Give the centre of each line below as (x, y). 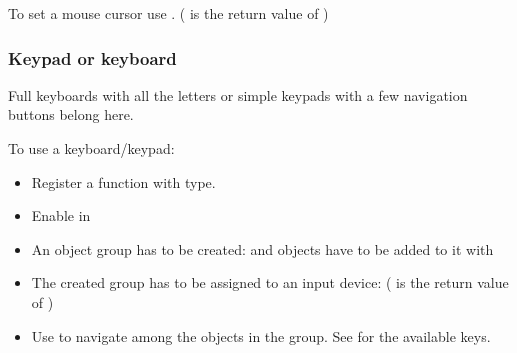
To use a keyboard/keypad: (91, 148)
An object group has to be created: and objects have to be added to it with (262, 248)
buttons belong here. (71, 114)
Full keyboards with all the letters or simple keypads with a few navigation (238, 94)
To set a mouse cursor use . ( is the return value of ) (168, 13)
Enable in (61, 215)
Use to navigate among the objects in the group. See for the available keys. (261, 335)
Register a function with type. (123, 181)
